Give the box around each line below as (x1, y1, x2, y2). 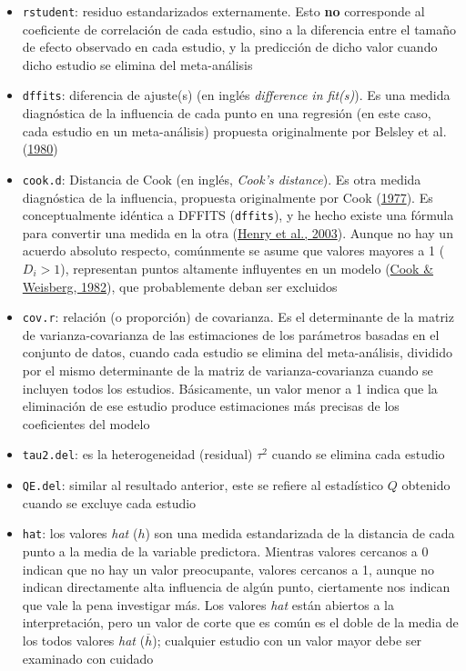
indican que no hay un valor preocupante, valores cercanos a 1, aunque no (22, 559, 435, 578)
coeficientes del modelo (22, 414, 150, 433)
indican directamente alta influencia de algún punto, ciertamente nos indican (22, 577, 451, 596)
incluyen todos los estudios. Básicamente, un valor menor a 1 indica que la (22, 378, 438, 397)
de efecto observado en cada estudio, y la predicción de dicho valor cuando (22, 37, 438, 56)
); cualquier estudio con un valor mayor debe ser (152, 630, 422, 649)
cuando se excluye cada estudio (22, 493, 197, 512)
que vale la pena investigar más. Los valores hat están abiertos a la (22, 595, 394, 614)
